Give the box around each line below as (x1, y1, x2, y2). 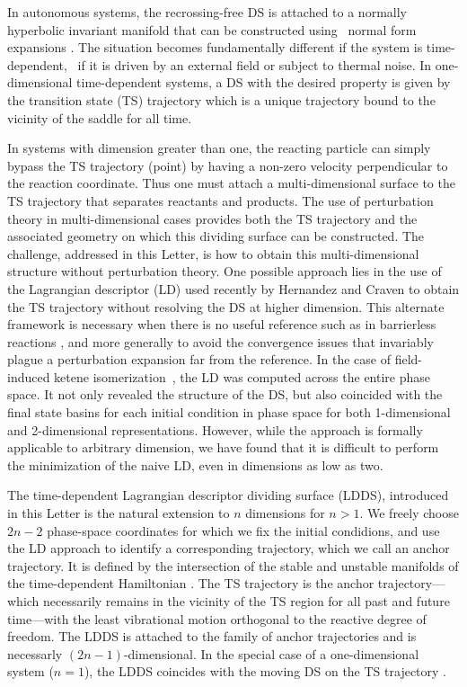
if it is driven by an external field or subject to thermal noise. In (77, 55, 432, 74)
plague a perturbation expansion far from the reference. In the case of (7, 350, 392, 369)
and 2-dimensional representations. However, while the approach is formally (7, 420, 423, 439)
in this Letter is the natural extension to (7, 504, 230, 522)
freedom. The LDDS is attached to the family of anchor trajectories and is (7, 627, 417, 646)
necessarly (7, 644, 63, 663)
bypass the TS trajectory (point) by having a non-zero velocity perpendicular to (7, 156, 448, 174)
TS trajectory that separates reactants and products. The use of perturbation (7, 191, 434, 210)
